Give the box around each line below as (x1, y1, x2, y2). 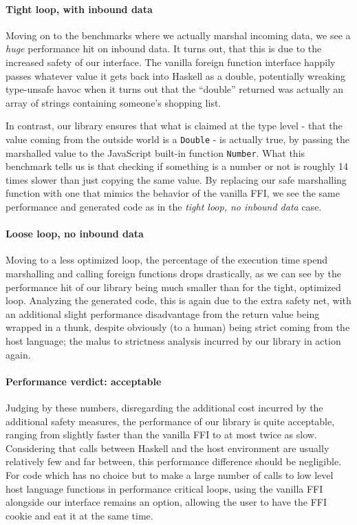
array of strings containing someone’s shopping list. (6, 95, 221, 109)
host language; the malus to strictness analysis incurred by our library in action (6, 334, 341, 347)
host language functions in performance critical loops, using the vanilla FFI (6, 481, 323, 495)
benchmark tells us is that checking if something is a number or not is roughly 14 (6, 159, 348, 173)
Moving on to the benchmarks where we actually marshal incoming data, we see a (6, 28, 351, 42)
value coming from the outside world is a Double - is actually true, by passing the (6, 131, 349, 146)
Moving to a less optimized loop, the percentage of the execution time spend (6, 253, 328, 267)
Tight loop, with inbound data (6, 1, 153, 16)
